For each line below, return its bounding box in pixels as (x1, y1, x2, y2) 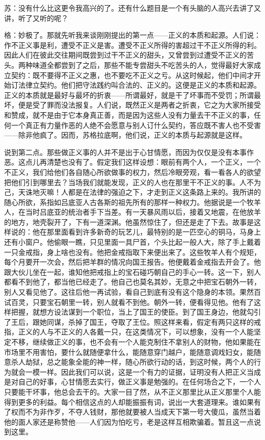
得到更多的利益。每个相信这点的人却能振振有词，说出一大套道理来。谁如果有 (4, 396, 261, 407)
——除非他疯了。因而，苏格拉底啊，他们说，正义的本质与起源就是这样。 (4, 130, 247, 140)
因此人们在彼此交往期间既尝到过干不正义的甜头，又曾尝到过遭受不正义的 (4, 49, 247, 60)
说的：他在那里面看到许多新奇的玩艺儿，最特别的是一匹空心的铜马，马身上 (11, 226, 261, 237)
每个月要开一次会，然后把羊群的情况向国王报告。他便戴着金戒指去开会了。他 (4, 256, 261, 267)
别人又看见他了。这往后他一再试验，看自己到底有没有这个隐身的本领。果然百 (4, 287, 261, 297)
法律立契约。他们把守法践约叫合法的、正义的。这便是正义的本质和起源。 (18, 80, 261, 90)
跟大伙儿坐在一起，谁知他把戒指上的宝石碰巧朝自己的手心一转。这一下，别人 (4, 266, 261, 277)
